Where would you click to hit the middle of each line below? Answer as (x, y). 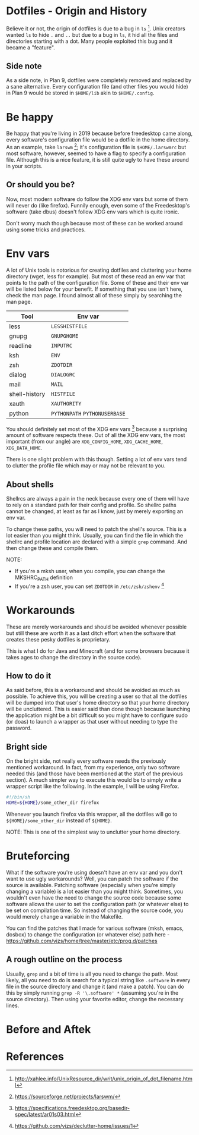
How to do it (29, 676)
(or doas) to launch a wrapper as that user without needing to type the (92, 722)
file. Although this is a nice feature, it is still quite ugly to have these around (98, 160)
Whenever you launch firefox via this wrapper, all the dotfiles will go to (92, 814)
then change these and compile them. (52, 548)
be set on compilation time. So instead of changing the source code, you (95, 910)
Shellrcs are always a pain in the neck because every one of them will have (98, 499)
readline (20, 345)
